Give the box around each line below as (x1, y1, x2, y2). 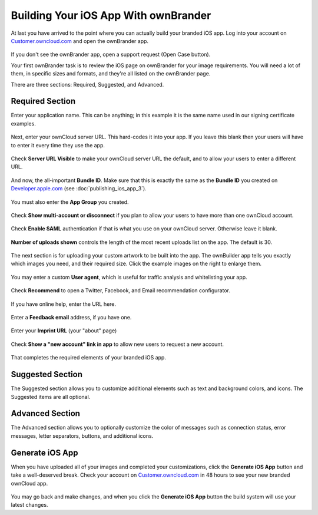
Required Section (11, 96, 76, 106)
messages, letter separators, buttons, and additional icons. (11, 432, 154, 439)
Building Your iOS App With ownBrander (11, 9, 211, 22)
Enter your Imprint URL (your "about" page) (11, 327, 117, 334)
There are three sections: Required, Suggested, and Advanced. (11, 81, 164, 88)
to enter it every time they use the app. (11, 141, 105, 148)
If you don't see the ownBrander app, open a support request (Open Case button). (11, 51, 211, 58)
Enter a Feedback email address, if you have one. (11, 314, 132, 321)
